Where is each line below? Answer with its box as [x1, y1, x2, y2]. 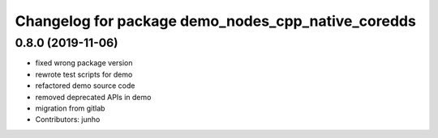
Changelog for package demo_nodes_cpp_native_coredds [15, 12, 417, 30]
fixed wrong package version [35, 58, 133, 68]
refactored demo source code [35, 81, 135, 90]
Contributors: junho [35, 115, 101, 124]
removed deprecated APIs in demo [35, 92, 152, 102]
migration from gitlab [35, 103, 105, 113]
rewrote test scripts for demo [35, 69, 133, 79]
